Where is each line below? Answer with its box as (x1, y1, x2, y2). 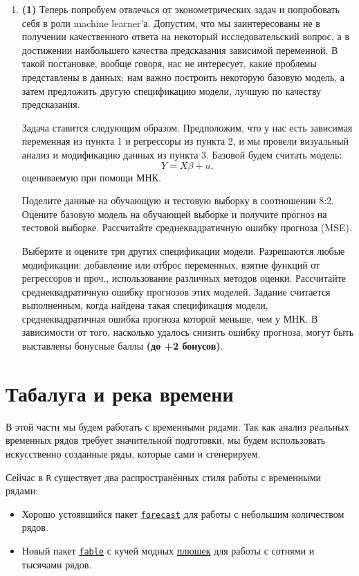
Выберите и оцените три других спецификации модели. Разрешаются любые (21, 243, 345, 258)
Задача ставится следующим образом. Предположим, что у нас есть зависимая (21, 120, 353, 134)
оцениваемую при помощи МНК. (21, 170, 161, 184)
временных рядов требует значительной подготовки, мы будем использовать (6, 433, 326, 447)
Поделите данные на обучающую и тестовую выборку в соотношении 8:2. (21, 193, 334, 208)
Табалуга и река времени (6, 379, 234, 407)
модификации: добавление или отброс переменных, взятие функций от (21, 257, 320, 271)
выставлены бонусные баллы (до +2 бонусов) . (21, 339, 223, 353)
